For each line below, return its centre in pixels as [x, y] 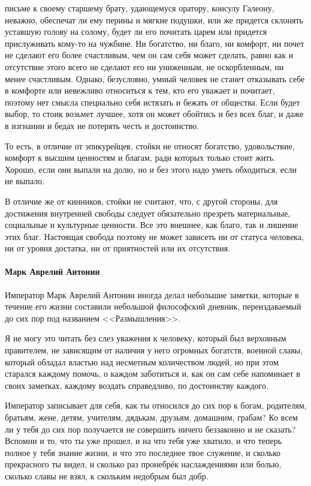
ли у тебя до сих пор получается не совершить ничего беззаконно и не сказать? [150, 429]
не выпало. [25, 181]
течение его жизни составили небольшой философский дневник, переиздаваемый [153, 306]
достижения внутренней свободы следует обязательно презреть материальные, [148, 213]
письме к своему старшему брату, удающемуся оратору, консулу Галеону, [140, 8]
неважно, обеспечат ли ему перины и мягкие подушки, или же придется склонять [154, 19]
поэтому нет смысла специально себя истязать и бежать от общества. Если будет [153, 102]
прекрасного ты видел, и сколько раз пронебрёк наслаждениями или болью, [143, 464]
